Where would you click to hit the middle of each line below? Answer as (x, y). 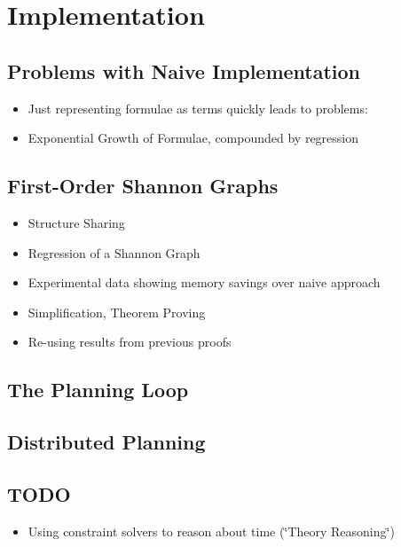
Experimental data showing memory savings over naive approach (204, 282)
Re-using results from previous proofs (130, 342)
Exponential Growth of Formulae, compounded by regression (193, 138)
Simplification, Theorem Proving (117, 312)
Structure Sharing (76, 222)
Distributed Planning (106, 442)
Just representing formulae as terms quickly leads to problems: (198, 108)
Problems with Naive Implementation (184, 70)
